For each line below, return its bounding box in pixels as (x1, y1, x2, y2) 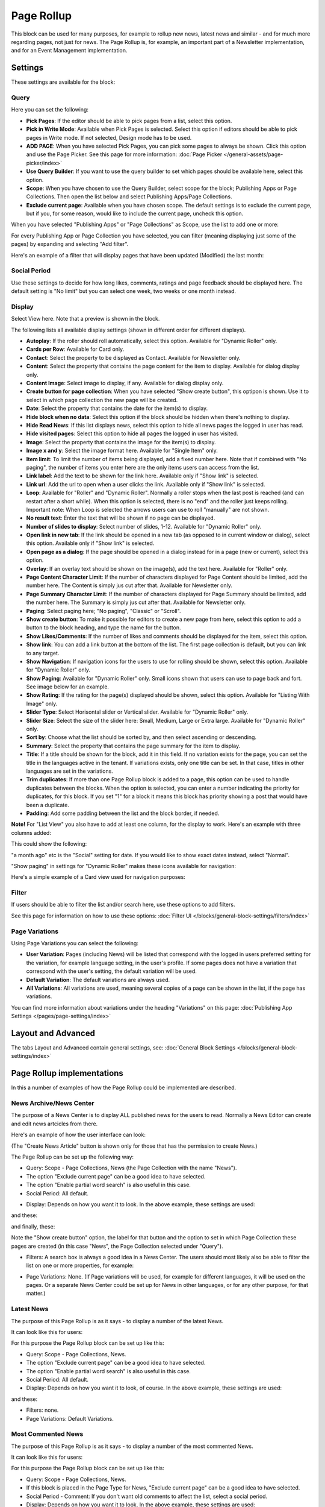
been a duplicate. (26, 801, 69, 808)
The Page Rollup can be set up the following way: (11, 1153, 134, 1160)
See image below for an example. (26, 683, 110, 690)
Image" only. (26, 700, 58, 707)
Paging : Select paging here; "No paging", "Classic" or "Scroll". (26, 607, 181, 614)
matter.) (26, 1290, 46, 1297)
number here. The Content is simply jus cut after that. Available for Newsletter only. (26, 582, 233, 589)
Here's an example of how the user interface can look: (11, 1131, 146, 1139)
